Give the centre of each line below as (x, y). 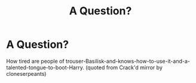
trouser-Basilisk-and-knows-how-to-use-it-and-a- (128, 61)
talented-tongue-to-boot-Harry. (45, 67)
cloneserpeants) (26, 73)
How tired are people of (35, 61)
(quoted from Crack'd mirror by (124, 67)
